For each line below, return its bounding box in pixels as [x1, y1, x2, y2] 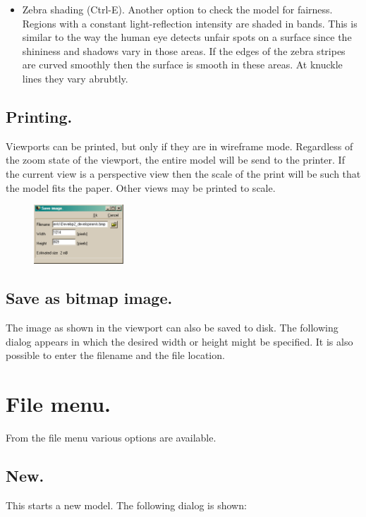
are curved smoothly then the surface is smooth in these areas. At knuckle [22, 57, 343, 72]
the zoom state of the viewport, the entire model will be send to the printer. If [6, 152, 345, 167]
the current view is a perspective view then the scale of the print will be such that [6, 166, 361, 181]
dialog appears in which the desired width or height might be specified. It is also [6, 334, 353, 348]
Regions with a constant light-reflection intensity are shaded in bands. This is [22, 16, 358, 30]
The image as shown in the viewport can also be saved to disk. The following [6, 320, 338, 335]
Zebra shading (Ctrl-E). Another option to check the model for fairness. [22, 2, 333, 16]
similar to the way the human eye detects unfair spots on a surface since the [22, 30, 352, 44]
